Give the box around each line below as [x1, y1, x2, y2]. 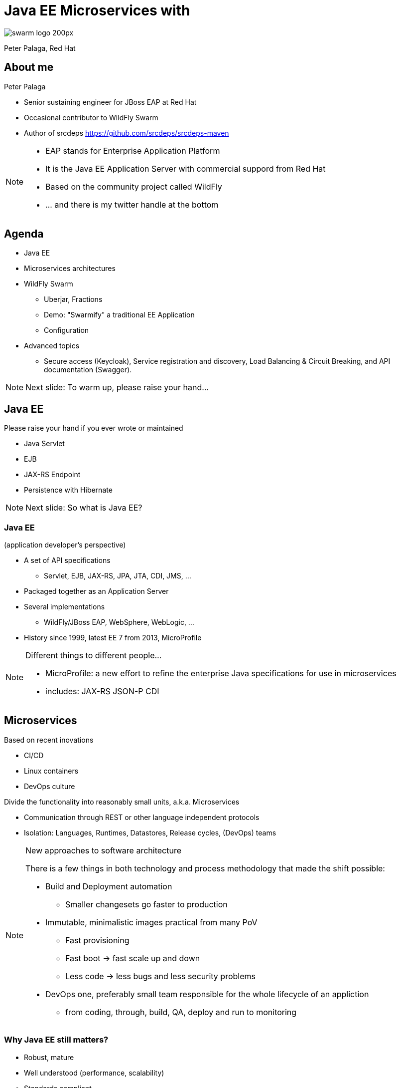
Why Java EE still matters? [4, 1035, 109, 1045]
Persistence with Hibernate [24, 486, 113, 495]
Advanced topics [24, 341, 80, 350]
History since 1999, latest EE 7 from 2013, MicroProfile [24, 633, 202, 642]
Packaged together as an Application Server [24, 587, 169, 596]
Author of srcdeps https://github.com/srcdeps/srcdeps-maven [24, 128, 229, 137]
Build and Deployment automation [45, 881, 172, 891]
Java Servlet [24, 439, 65, 448]
